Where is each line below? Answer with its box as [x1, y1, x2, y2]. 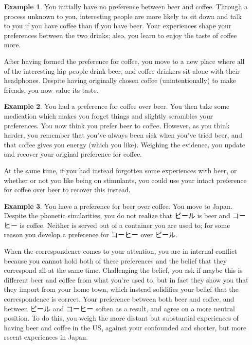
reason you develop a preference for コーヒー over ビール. [4, 229, 178, 240]
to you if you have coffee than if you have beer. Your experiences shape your [4, 20, 232, 31]
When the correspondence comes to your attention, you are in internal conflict [4, 246, 237, 256]
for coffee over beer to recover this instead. [4, 184, 131, 195]
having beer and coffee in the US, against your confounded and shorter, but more [4, 322, 247, 332]
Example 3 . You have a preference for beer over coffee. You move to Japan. [4, 201, 233, 211]
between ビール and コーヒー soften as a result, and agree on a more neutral [4, 303, 235, 313]
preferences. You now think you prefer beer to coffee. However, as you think [4, 120, 230, 130]
